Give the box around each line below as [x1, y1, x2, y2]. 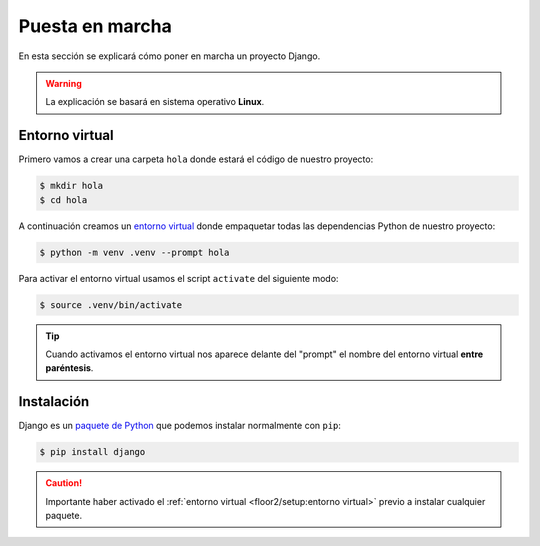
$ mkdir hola [39, 180, 104, 192]
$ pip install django [39, 446, 146, 458]
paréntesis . [45, 362, 94, 374]
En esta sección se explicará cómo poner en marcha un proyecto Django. [18, 50, 321, 62]
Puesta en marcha [18, 15, 172, 37]
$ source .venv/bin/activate [39, 299, 183, 310]
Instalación [18, 393, 90, 410]
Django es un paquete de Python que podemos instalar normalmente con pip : [18, 420, 342, 432]
